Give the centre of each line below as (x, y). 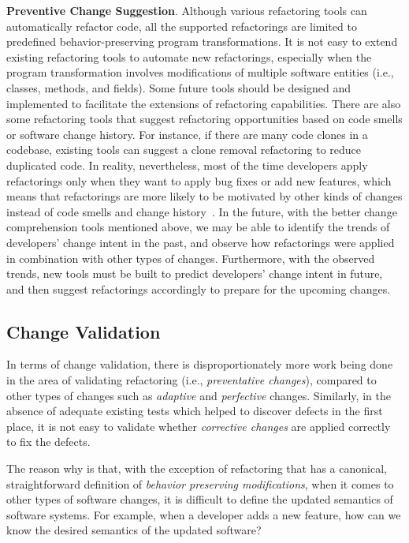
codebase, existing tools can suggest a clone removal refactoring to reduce (184, 150)
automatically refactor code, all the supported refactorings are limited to (182, 26)
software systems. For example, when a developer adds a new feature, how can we (204, 514)
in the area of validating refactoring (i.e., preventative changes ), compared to (191, 380)
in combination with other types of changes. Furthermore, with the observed (191, 258)
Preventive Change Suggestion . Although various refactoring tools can (187, 10)
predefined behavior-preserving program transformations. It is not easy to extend (202, 41)
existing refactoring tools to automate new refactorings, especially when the (189, 56)
